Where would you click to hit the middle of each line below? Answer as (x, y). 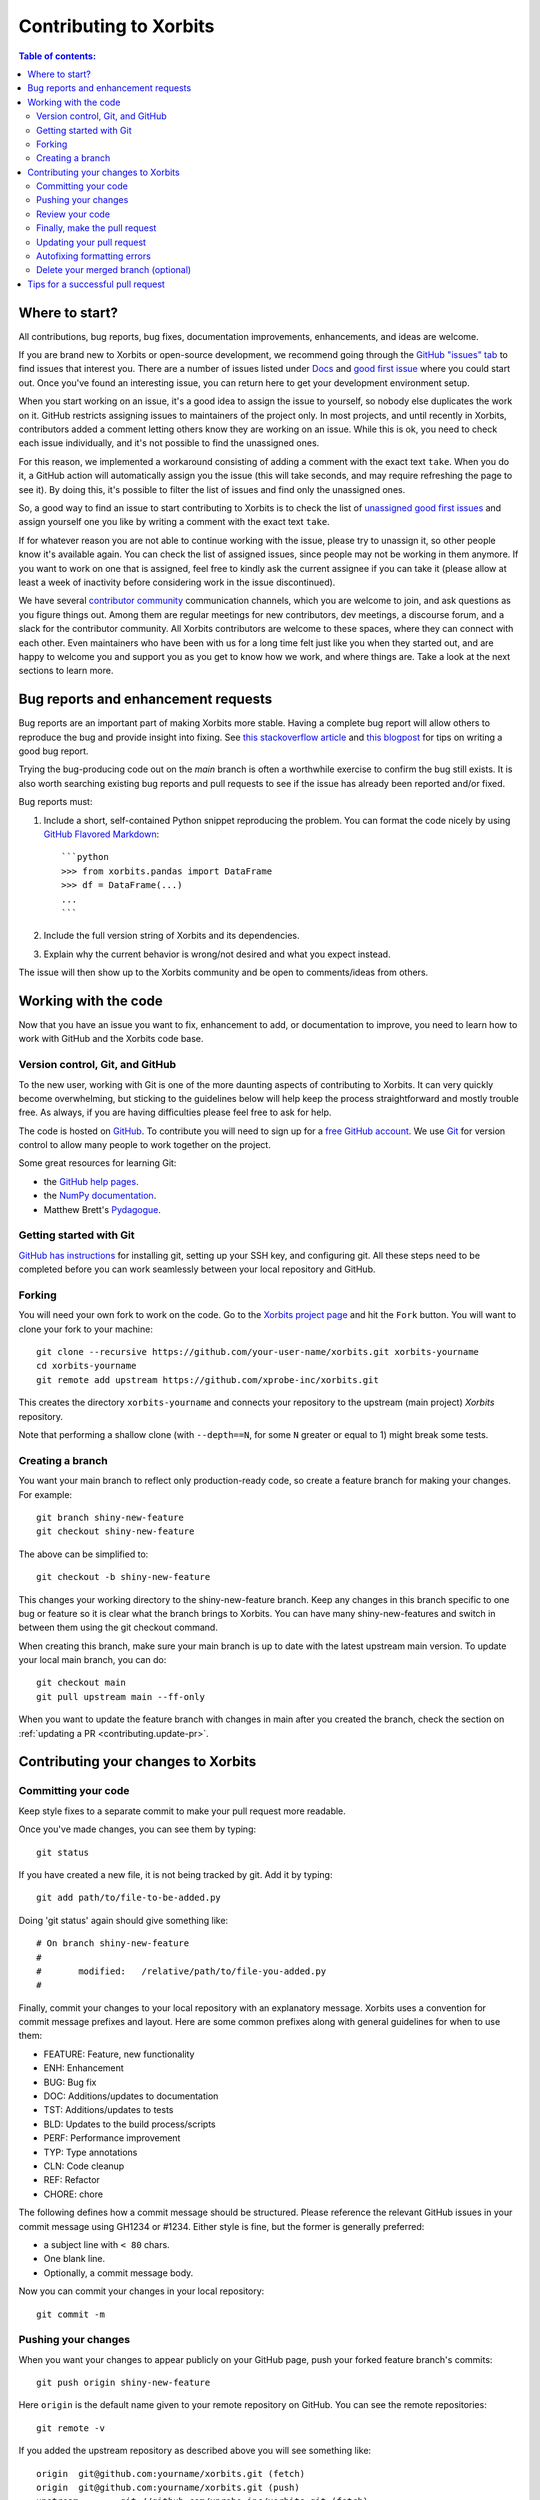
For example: (45, 1494)
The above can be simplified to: (83, 1554)
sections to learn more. (66, 671)
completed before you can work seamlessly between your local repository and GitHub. (197, 1269)
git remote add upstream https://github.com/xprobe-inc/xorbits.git (207, 1379)
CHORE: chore (73, 2194)
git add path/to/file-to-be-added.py (129, 1898)
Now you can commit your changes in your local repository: (141, 2291)
